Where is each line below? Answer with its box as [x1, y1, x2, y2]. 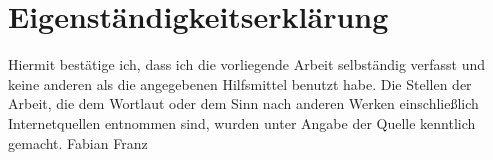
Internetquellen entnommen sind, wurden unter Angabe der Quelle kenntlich [8, 112, 476, 133]
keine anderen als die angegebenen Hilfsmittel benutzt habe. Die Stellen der [8, 73, 472, 94]
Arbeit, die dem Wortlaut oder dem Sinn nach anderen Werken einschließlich [8, 93, 479, 114]
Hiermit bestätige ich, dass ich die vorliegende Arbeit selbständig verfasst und [8, 54, 486, 75]
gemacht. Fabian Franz [8, 132, 148, 153]
